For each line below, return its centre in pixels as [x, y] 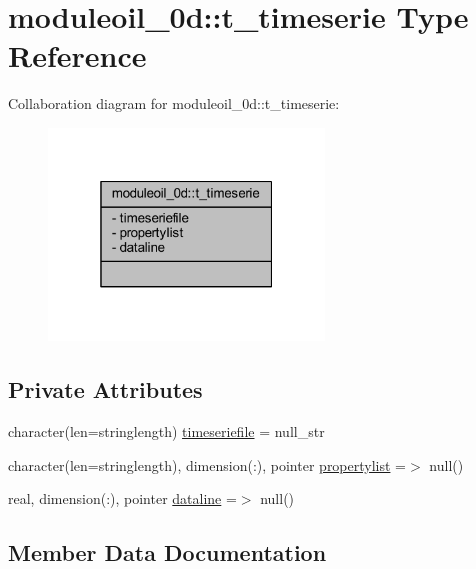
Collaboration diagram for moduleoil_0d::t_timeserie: [174, 103]
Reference [77, 55]
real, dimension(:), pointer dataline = [122, 498]
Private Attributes [105, 389]
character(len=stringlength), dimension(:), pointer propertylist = [207, 464]
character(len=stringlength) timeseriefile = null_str [166, 431]
